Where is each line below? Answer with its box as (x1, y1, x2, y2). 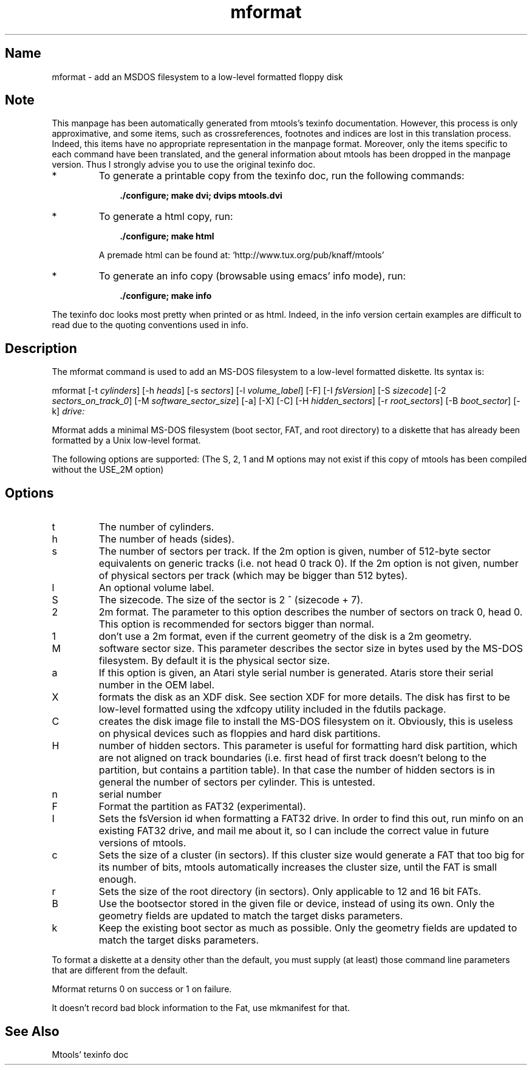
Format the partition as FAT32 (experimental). (98, 800, 306, 813)
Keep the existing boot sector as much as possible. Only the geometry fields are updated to (98, 922, 517, 935)
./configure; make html (120, 231, 214, 242)
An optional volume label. (98, 581, 214, 594)
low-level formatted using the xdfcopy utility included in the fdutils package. (98, 703, 446, 716)
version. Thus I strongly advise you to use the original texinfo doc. (52, 159, 316, 170)
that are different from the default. (52, 965, 188, 976)
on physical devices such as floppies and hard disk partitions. (98, 727, 381, 740)
